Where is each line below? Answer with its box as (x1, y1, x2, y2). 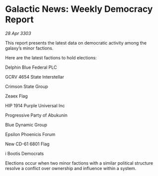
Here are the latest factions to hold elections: (5, 54, 97, 60)
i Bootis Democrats (5, 150, 44, 156)
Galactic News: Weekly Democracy (5, 3, 153, 15)
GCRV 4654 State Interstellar (5, 74, 64, 80)
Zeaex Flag (5, 93, 28, 99)
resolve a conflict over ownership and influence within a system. (5, 165, 137, 171)
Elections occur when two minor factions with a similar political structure (5, 160, 154, 166)
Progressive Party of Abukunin (5, 112, 68, 118)
